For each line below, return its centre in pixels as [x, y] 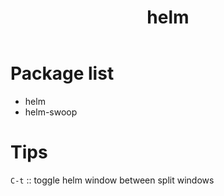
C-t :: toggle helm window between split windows [112, 180]
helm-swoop [51, 112]
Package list [62, 73]
